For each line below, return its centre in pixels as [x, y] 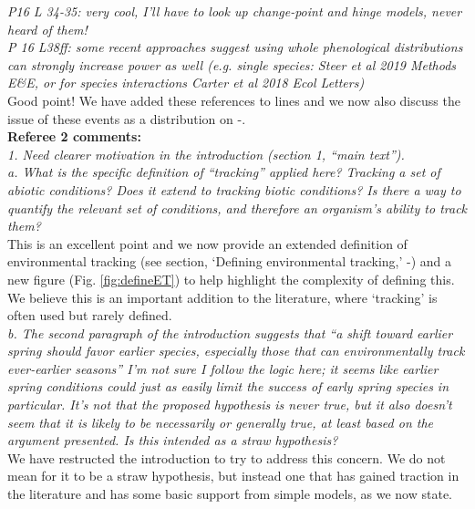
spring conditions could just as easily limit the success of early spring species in [228, 386]
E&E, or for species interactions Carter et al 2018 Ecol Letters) [186, 83]
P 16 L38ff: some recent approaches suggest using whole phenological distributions [235, 47]
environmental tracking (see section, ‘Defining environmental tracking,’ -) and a [230, 261]
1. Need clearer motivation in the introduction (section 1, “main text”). [206, 154]
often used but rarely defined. [90, 315]
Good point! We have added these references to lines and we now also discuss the [234, 100]
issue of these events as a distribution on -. [127, 118]
